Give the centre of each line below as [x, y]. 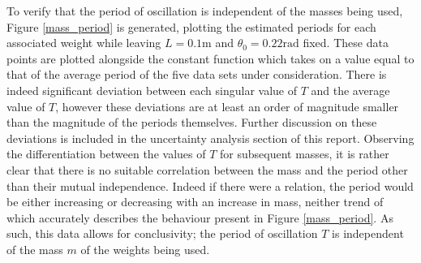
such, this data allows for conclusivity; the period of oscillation [162, 233]
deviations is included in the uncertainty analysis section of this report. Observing [210, 138]
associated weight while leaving [84, 43]
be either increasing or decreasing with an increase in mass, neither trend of [195, 202]
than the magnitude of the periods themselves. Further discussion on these [192, 122]
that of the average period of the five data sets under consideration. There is [197, 74]
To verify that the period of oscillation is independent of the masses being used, [205, 11]
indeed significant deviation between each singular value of [152, 90]
